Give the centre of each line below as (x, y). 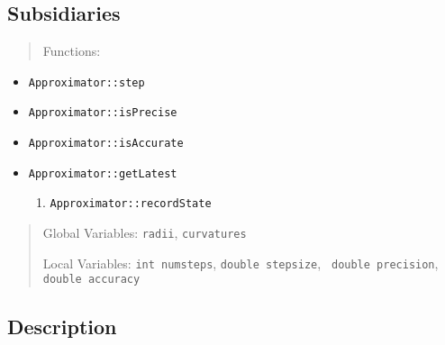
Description (62, 327)
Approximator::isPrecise (103, 113)
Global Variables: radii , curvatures (145, 233)
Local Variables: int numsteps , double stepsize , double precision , (241, 263)
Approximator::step (86, 82)
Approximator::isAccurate (106, 144)
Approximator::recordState (131, 204)
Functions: (72, 51)
